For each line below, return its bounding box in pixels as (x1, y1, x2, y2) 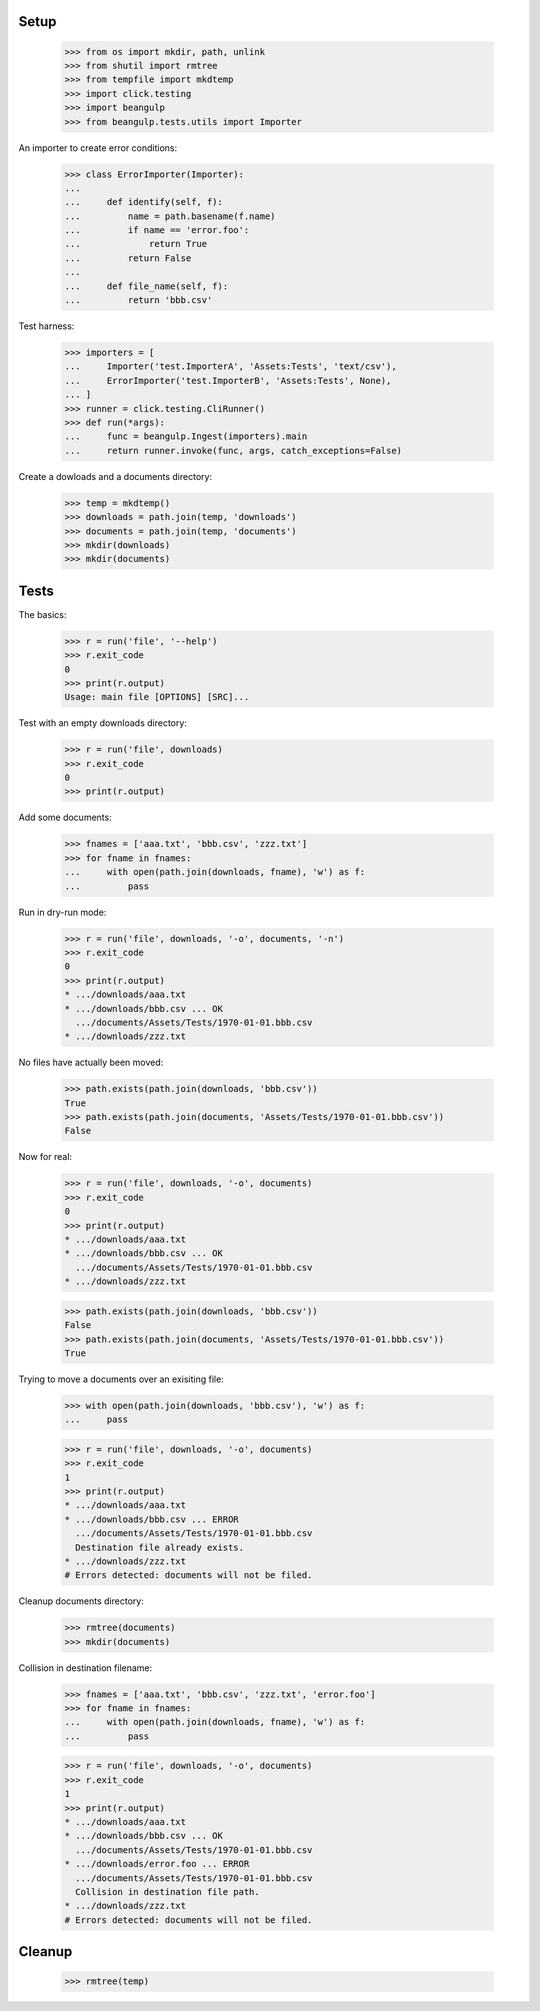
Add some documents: (18, 811, 112, 824)
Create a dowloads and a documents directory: (18, 470, 213, 482)
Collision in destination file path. (75, 1886, 260, 1897)
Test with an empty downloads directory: (18, 717, 187, 729)
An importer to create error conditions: (18, 141, 178, 154)
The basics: (18, 608, 67, 620)
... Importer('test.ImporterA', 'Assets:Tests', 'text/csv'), (64, 361, 397, 372)
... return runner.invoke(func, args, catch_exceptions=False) (64, 445, 403, 456)
